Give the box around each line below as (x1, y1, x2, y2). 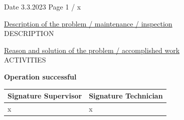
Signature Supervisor (8, 90, 82, 101)
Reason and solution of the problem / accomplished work (4, 44, 180, 55)
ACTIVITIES (4, 54, 46, 65)
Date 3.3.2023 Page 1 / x (4, 1, 81, 11)
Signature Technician (89, 90, 163, 101)
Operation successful (4, 71, 77, 81)
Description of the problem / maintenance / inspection (4, 18, 172, 28)
